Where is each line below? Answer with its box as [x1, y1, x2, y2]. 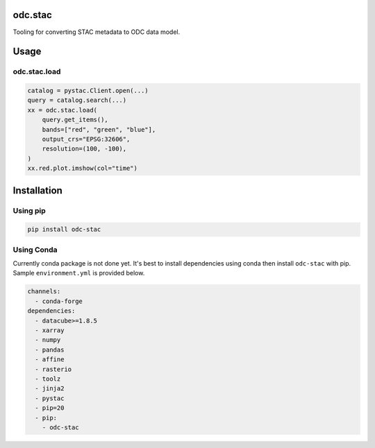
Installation [12, 184, 62, 196]
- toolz [35, 374, 61, 383]
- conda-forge [35, 297, 83, 305]
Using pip [12, 205, 47, 215]
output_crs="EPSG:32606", [42, 135, 131, 144]
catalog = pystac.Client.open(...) [27, 87, 149, 95]
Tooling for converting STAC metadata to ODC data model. [12, 28, 181, 36]
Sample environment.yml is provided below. [12, 269, 145, 277]
